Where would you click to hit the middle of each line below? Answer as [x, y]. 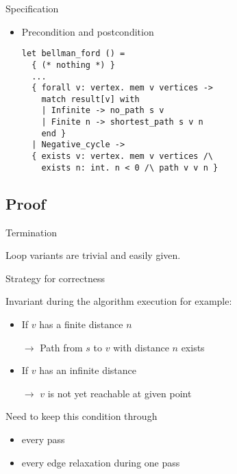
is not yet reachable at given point [120, 393]
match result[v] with [90, 99]
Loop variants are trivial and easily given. [93, 255]
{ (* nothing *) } [73, 65]
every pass [43, 439]
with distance [141, 347]
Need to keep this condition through [82, 416]
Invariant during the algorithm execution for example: [119, 301]
